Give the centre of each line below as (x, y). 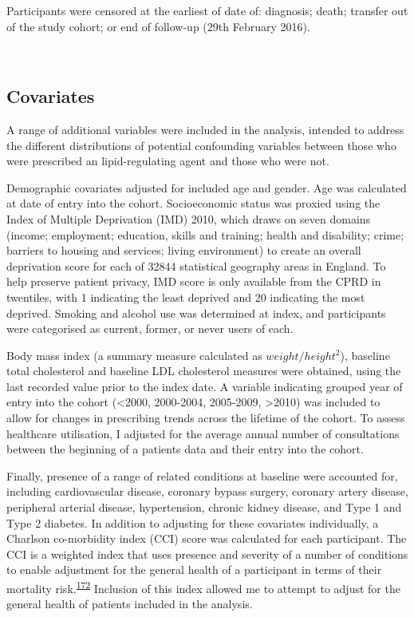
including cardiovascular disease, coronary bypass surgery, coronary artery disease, (207, 491)
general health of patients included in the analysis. (130, 604)
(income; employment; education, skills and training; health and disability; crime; (205, 234)
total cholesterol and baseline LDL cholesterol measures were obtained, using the (204, 371)
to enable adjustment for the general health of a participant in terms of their (194, 570)
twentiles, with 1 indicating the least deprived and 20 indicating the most (186, 297)
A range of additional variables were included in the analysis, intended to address (205, 129)
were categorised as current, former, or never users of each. (150, 328)
